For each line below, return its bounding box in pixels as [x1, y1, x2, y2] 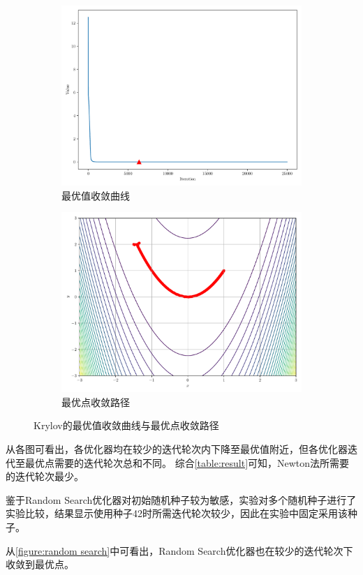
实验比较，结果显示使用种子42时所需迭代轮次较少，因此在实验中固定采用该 [6, 506, 348, 521]
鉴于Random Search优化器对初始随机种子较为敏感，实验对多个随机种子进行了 [6, 492, 357, 507]
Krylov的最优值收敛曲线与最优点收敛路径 [34, 418, 219, 433]
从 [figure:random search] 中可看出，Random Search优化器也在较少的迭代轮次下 [6, 543, 353, 558]
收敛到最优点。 [6, 557, 74, 572]
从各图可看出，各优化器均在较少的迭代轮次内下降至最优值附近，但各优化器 [6, 441, 348, 456]
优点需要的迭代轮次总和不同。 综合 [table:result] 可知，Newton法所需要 [34, 455, 350, 470]
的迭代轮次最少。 [6, 469, 84, 484]
